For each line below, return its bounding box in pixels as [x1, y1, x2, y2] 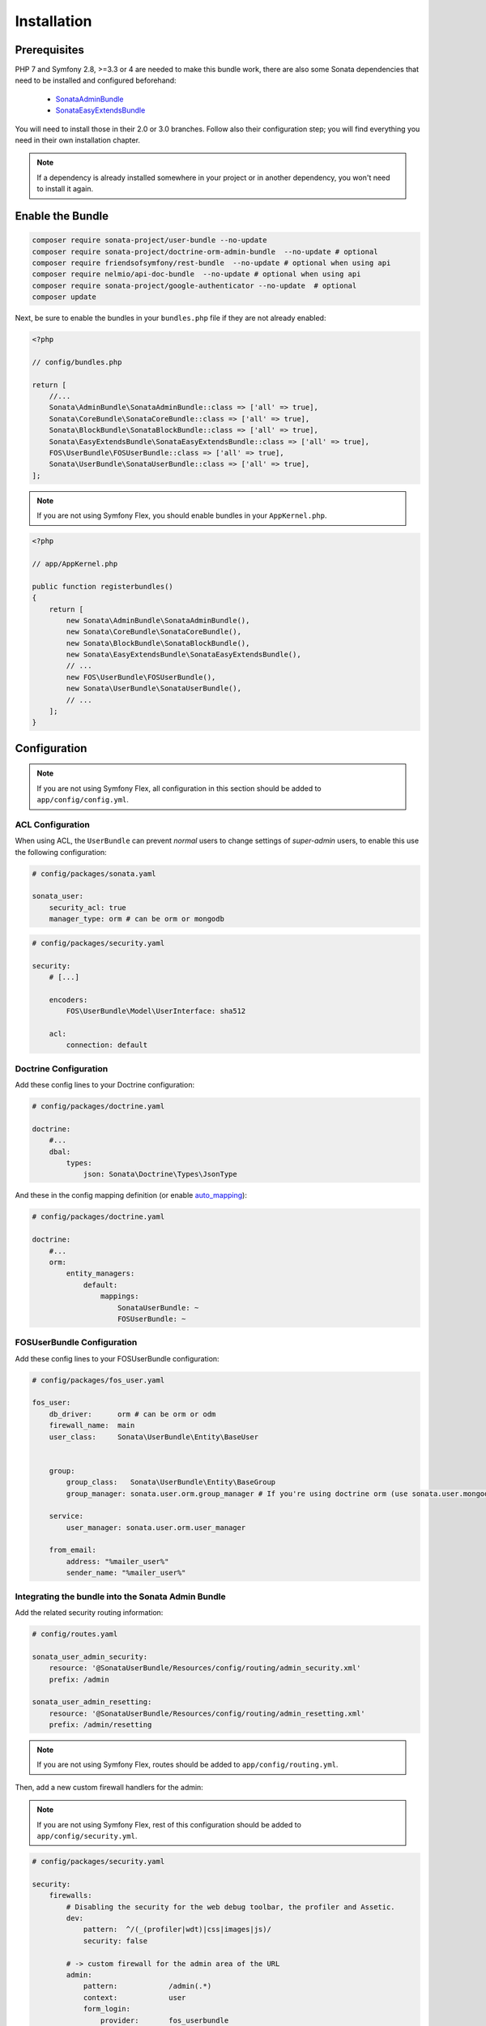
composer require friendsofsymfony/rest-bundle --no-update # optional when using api [32, 258, 391, 267]
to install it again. [36, 184, 93, 194]
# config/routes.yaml [32, 1629, 118, 1639]
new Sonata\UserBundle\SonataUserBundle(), [66, 684, 242, 693]
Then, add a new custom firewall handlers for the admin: [15, 1782, 204, 1792]
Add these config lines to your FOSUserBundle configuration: [15, 1353, 220, 1363]
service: [49, 1511, 84, 1521]
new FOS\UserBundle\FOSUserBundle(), [66, 673, 216, 682]
